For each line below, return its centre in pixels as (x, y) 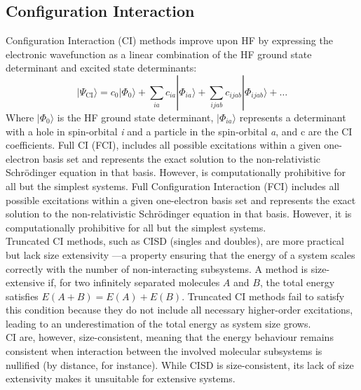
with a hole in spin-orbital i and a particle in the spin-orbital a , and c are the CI (179, 131)
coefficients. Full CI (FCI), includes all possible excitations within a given (163, 145)
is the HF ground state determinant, (135, 117)
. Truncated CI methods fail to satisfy (263, 296)
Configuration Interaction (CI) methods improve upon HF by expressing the (169, 40)
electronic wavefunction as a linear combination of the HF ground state (159, 54)
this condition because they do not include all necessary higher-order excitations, (179, 310)
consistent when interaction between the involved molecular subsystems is (164, 351)
